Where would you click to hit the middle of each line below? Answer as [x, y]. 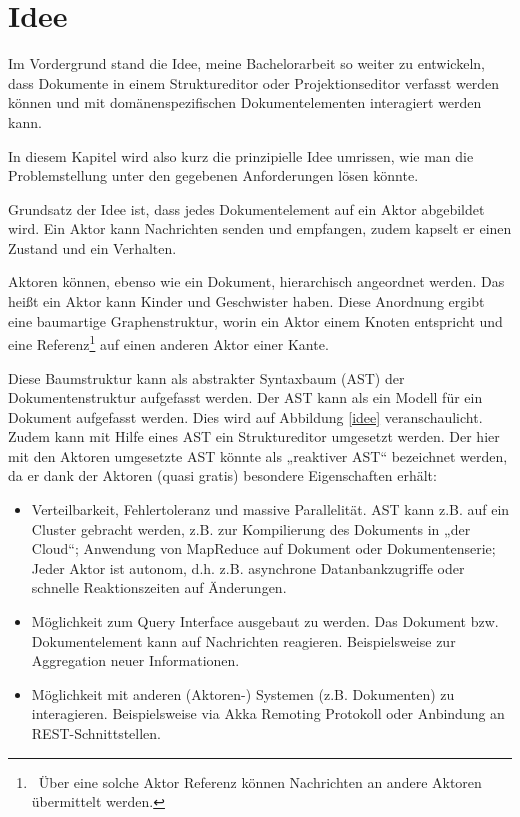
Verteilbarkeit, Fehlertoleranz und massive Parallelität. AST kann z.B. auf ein [270, 509]
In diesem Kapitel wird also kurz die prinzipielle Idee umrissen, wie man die [241, 155]
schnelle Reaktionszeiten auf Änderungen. [159, 587]
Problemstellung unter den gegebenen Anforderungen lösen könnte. [213, 175]
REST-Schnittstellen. [96, 733]
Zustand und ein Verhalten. [92, 247]
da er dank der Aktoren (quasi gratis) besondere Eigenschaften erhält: [222, 475]
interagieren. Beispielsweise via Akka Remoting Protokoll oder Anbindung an [268, 713]
